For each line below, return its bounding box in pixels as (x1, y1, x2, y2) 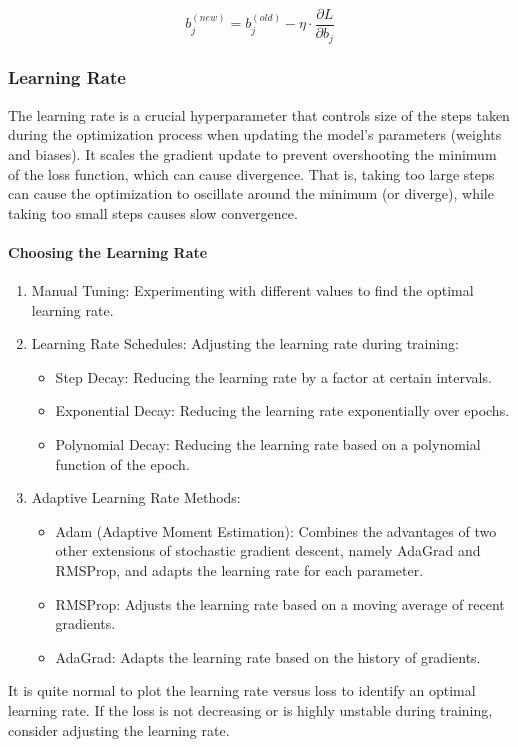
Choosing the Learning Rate (8, 241, 208, 262)
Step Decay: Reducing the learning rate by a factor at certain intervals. (55, 366, 492, 387)
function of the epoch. (55, 453, 190, 474)
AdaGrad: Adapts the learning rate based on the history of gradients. (55, 646, 481, 667)
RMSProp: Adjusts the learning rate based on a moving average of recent (55, 593, 505, 614)
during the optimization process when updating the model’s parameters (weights (8, 124, 502, 145)
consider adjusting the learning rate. (8, 719, 230, 740)
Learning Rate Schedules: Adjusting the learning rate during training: (31, 333, 459, 354)
